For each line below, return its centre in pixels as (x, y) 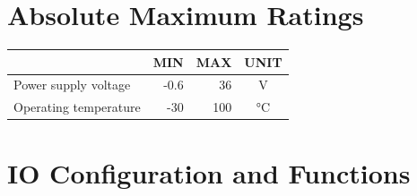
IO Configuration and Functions (209, 172)
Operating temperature (77, 107)
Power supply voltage (72, 85)
